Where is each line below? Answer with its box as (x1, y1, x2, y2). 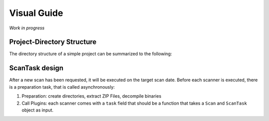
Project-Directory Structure (9, 38, 97, 46)
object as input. (21, 107, 54, 113)
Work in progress (9, 25, 45, 31)
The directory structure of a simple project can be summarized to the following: (9, 51, 172, 57)
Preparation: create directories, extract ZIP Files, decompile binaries (21, 93, 161, 99)
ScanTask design (9, 64, 64, 72)
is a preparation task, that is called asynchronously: (9, 84, 115, 90)
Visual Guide (9, 7, 63, 18)
